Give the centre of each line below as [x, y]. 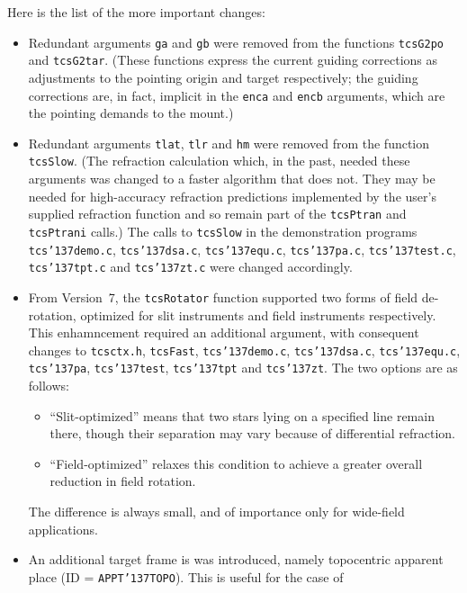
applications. [63, 529]
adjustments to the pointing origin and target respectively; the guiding [223, 77]
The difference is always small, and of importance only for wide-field [216, 511]
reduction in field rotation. [123, 481]
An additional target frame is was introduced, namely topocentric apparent [236, 559]
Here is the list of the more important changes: [136, 12]
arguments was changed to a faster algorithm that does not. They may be [232, 179]
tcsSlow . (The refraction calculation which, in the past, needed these [219, 161]
